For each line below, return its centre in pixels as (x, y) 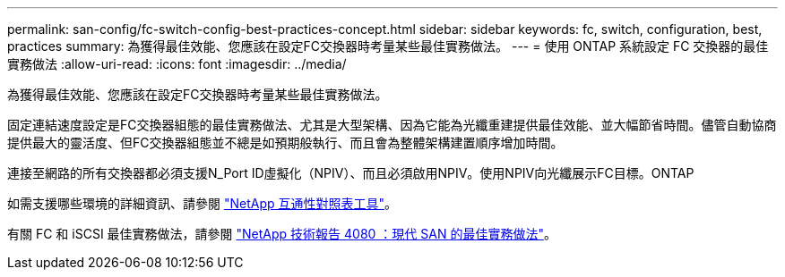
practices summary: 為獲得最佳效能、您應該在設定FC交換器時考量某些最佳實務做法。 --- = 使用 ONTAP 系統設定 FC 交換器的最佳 (388, 46)
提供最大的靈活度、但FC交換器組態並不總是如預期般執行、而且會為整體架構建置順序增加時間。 (285, 143)
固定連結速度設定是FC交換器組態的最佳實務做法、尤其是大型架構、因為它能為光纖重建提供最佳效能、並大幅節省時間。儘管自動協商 (392, 125)
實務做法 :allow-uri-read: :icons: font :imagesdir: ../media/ (177, 64)
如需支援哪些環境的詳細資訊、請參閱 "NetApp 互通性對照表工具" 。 (203, 203)
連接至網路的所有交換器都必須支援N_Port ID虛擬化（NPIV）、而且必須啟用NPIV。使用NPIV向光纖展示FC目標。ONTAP (351, 173)
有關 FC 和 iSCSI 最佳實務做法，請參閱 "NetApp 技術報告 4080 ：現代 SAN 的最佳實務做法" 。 (282, 234)
